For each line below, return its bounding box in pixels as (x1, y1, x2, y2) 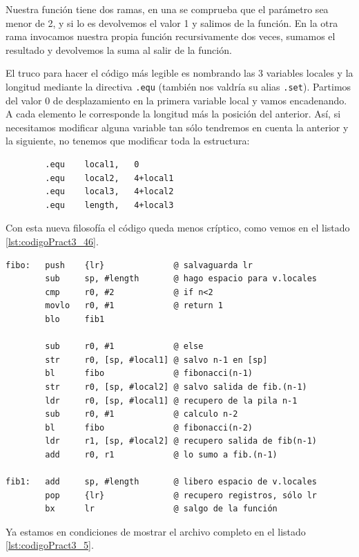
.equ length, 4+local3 (45, 200, 174, 210)
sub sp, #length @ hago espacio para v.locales (45, 274, 318, 284)
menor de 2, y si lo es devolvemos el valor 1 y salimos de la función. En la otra (6, 15, 338, 30)
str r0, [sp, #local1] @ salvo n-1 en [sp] (45, 355, 268, 365)
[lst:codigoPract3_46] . (6, 234, 99, 248)
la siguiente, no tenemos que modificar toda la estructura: (6, 133, 250, 148)
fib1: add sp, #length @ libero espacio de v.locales (6, 477, 318, 487)
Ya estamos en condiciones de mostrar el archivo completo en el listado (6, 524, 306, 538)
